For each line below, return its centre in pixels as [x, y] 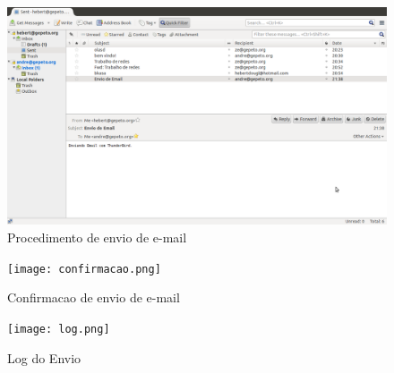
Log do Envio [44, 357]
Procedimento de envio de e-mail [97, 237]
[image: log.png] [59, 329]
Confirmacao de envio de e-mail [94, 297]
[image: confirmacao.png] [84, 269]
